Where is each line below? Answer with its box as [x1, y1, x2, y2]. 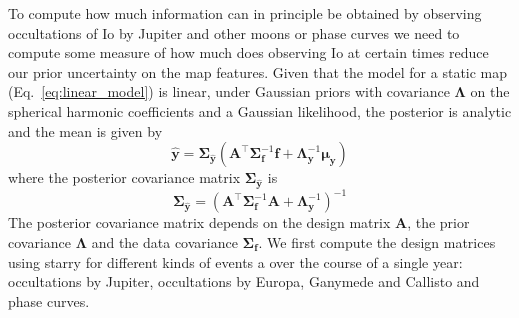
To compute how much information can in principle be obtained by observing [8, 3, 482, 23]
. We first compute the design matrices [258, 232, 496, 252]
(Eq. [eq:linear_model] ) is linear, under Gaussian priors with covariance [8, 81, 450, 102]
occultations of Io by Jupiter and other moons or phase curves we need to [8, 22, 460, 43]
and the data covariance [91, 232, 238, 252]
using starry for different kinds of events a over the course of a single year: [8, 251, 463, 272]
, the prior [407, 212, 470, 233]
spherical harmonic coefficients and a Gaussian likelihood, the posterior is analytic [8, 100, 512, 121]
